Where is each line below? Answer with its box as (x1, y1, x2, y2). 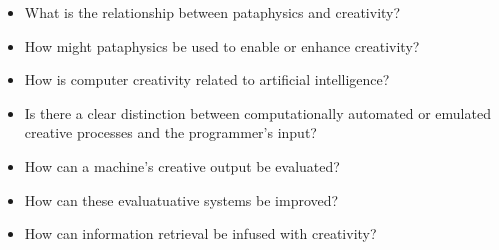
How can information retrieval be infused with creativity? (24, 223, 377, 244)
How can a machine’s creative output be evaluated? (24, 155, 340, 176)
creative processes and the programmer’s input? (24, 122, 317, 143)
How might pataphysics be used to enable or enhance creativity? (24, 35, 420, 56)
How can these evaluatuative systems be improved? (24, 189, 339, 210)
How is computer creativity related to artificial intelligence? (24, 69, 390, 90)
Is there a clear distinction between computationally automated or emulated (24, 102, 491, 123)
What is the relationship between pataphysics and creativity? (24, 2, 401, 22)
